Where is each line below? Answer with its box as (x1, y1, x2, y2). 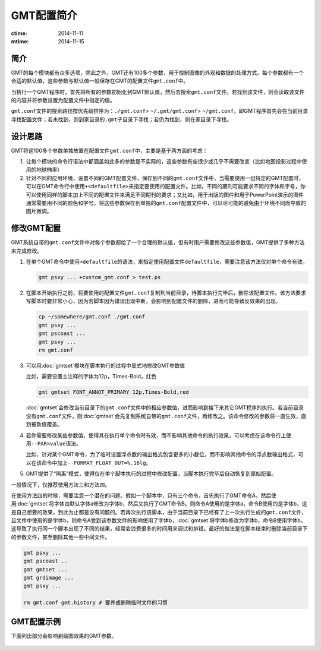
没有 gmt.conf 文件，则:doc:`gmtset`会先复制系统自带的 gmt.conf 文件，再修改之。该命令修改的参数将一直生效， (26, 412, 301, 419)
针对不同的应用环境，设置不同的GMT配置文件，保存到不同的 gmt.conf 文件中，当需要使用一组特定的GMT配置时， (26, 174, 304, 181)
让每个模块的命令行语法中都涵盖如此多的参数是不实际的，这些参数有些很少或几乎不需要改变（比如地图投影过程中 (26, 158, 302, 165)
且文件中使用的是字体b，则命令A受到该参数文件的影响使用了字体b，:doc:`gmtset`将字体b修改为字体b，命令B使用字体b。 (11, 517, 306, 524)
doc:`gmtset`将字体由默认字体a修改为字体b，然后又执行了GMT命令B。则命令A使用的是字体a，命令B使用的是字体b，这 (18, 500, 307, 507)
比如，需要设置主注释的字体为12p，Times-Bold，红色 (26, 373, 157, 380)
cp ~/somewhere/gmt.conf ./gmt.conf (38, 314, 146, 320)
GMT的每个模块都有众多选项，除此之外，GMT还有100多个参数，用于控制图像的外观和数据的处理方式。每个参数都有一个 (11, 69, 304, 76)
